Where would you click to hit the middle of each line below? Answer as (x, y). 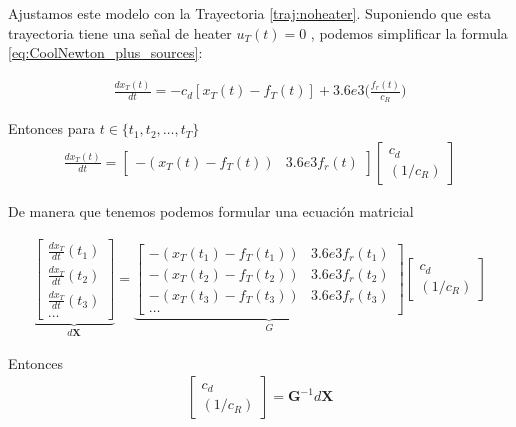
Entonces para (52, 128)
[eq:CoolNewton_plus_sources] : (105, 52)
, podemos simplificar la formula (409, 32)
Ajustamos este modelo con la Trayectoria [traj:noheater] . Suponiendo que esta (250, 13)
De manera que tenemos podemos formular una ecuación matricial (211, 210)
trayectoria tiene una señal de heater (120, 32)
